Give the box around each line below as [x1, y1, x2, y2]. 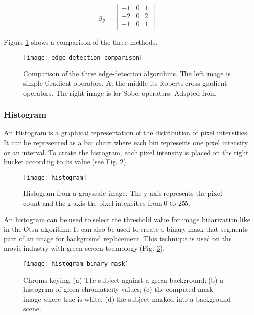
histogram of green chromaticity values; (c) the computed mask [23, 284, 213, 294]
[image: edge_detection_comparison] [23, 54, 143, 61]
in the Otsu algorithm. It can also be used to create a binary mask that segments [4, 224, 248, 234]
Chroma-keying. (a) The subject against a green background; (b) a [23, 274, 224, 285]
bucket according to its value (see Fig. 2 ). [4, 157, 128, 167]
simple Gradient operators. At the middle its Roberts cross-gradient [23, 78, 227, 88]
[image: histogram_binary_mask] [23, 260, 129, 267]
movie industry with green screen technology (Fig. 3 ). [4, 243, 164, 253]
